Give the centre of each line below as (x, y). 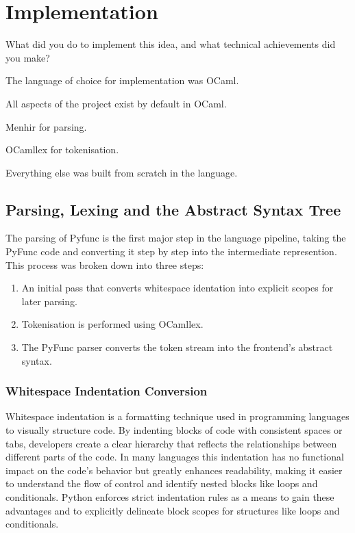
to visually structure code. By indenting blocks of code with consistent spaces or (174, 430)
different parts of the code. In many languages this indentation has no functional (175, 457)
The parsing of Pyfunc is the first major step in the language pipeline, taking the (176, 238)
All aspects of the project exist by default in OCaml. (116, 103)
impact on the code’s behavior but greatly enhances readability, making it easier (174, 470)
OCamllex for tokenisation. (62, 149)
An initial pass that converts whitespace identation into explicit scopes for (177, 288)
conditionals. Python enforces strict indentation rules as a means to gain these (170, 497)
